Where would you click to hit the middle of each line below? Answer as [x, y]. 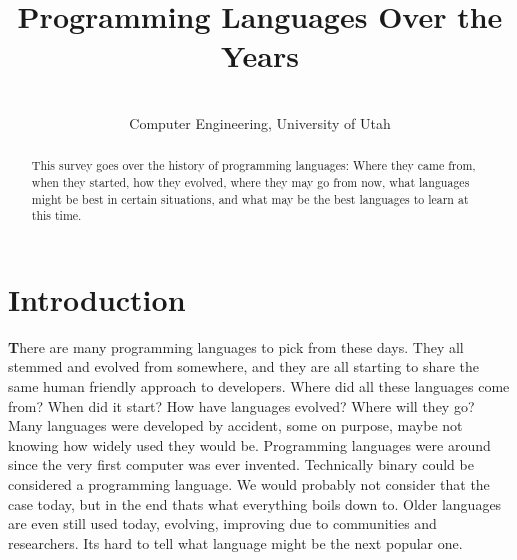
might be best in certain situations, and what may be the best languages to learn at [250, 198]
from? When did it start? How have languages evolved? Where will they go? [241, 405]
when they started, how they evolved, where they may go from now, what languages [250, 181]
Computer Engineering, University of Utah [260, 122]
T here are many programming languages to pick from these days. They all [236, 346]
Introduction [97, 298]
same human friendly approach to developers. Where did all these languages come [259, 386]
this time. [56, 215]
